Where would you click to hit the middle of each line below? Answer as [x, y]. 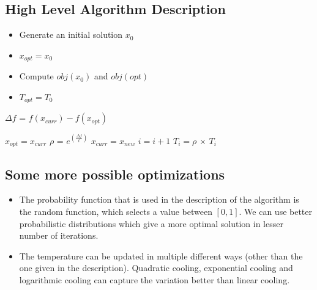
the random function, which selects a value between [116, 212]
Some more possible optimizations [115, 174]
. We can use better [276, 212]
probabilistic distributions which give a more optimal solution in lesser [151, 223]
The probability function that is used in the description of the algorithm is [159, 199]
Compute [36, 76]
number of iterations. [59, 235]
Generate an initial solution [71, 34]
